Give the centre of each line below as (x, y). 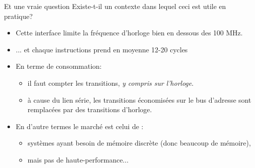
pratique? (18, 16)
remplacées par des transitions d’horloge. (90, 109)
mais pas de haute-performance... (78, 159)
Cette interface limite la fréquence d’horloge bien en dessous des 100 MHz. (129, 33)
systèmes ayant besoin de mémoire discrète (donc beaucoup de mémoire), (139, 143)
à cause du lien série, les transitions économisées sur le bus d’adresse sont (139, 99)
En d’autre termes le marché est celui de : (79, 126)
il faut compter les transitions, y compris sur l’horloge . (111, 83)
